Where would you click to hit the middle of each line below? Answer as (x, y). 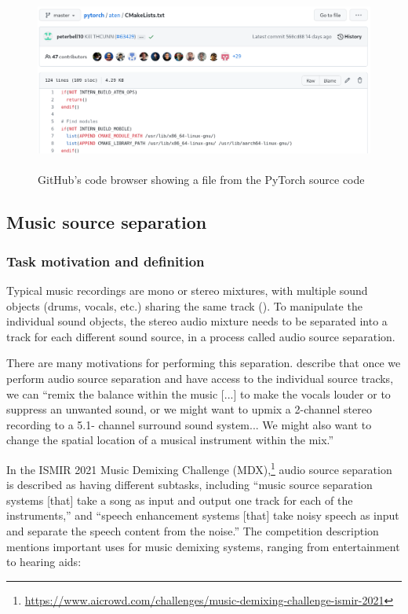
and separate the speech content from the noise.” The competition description (193, 530)
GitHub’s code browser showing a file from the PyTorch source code (201, 180)
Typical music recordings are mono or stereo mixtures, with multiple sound (187, 290)
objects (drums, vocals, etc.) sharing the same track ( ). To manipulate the (184, 305)
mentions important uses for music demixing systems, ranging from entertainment (203, 546)
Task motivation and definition (106, 261)
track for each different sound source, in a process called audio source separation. (201, 336)
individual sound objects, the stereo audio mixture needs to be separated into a (197, 321)
